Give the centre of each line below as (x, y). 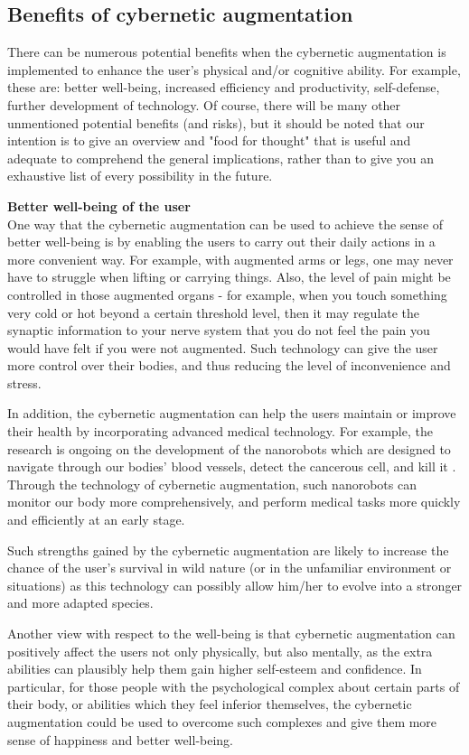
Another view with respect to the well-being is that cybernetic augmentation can (231, 634)
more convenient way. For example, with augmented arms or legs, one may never (230, 259)
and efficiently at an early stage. (96, 520)
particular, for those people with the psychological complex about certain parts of (234, 686)
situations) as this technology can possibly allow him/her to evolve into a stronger (235, 585)
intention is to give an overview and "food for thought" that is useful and (209, 140)
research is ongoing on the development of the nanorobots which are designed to (229, 448)
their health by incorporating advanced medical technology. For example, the (220, 431)
